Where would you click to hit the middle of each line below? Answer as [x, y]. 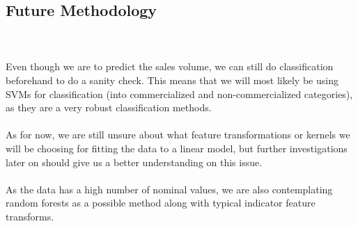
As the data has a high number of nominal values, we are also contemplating [169, 189]
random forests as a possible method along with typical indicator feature [161, 203]
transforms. [30, 216]
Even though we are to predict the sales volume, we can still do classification [170, 66]
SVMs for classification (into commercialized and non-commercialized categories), [179, 94]
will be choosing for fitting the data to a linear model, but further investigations [177, 148]
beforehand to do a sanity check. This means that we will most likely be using [172, 80]
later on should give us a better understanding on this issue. [134, 162]
